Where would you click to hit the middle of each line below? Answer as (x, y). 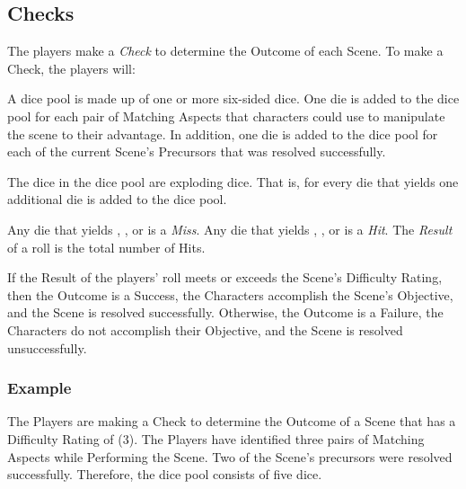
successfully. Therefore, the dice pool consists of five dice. (165, 474)
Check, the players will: (71, 68)
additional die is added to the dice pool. (117, 199)
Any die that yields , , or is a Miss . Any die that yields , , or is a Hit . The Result (230, 229)
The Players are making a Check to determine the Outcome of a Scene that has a (232, 421)
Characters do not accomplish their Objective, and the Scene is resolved (205, 329)
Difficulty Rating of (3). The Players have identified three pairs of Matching (216, 438)
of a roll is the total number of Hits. (106, 247)
